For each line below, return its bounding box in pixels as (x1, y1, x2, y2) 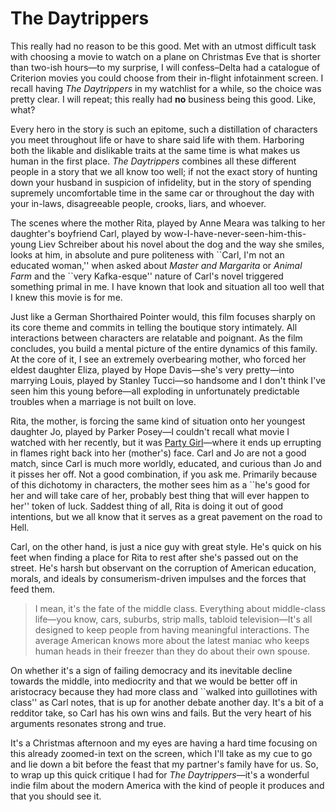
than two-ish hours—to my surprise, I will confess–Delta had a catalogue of (10, 61, 321, 73)
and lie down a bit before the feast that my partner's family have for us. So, (10, 758, 319, 770)
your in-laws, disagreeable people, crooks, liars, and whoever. (10, 197, 267, 209)
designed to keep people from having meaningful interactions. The (34, 623, 310, 636)
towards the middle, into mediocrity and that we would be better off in (10, 675, 298, 687)
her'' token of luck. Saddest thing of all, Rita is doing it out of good (10, 500, 283, 512)
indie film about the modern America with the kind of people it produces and (10, 779, 325, 791)
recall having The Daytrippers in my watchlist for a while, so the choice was (10, 82, 322, 94)
